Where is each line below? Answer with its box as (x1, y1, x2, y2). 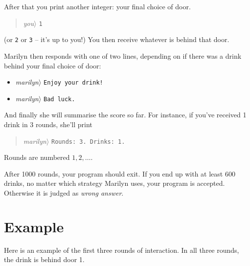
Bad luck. (44, 95, 75, 103)
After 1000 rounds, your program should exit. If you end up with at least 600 (4, 168, 235, 178)
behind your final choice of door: (4, 60, 101, 70)
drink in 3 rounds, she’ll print (4, 119, 92, 129)
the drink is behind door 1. (4, 254, 85, 265)
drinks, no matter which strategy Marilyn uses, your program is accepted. (4, 178, 225, 188)
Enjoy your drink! (44, 79, 103, 87)
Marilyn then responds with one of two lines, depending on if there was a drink (4, 50, 242, 61)
